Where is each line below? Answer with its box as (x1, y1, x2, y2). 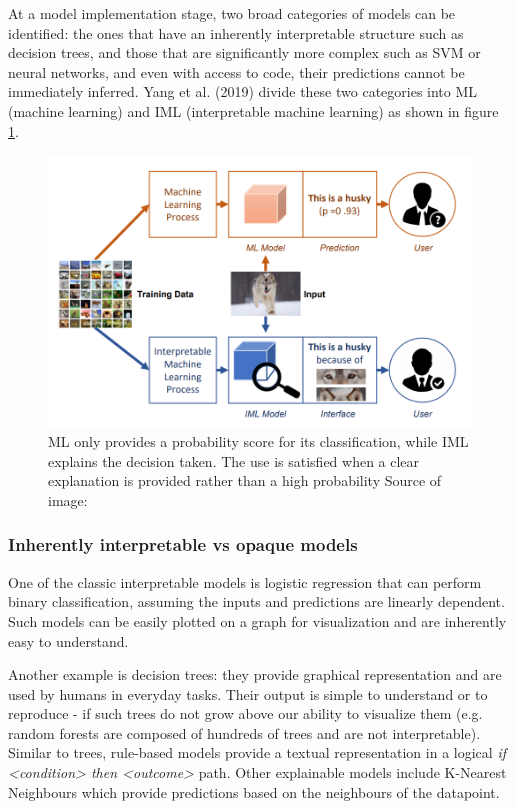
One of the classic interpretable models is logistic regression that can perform (8, 571, 482, 592)
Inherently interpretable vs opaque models (8, 532, 358, 557)
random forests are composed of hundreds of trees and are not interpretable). (8, 722, 481, 743)
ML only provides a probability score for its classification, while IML (48, 431, 469, 452)
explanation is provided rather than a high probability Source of (48, 470, 442, 491)
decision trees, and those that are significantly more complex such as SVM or (8, 42, 481, 63)
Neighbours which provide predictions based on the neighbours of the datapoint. (8, 781, 500, 802)
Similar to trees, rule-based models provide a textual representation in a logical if (8, 742, 506, 763)
